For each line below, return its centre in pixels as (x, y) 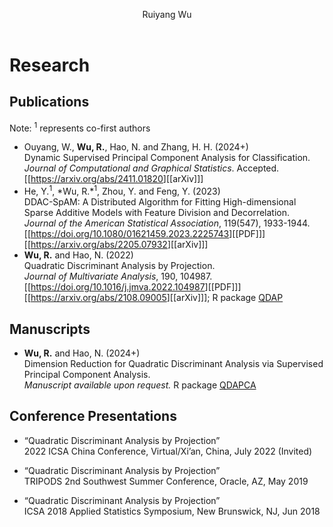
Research (50, 65)
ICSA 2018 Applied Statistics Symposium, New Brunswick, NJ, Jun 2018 (172, 511)
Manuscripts (50, 329)
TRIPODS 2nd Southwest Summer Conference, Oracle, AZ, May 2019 (166, 481)
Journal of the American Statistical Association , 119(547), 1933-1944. (167, 223)
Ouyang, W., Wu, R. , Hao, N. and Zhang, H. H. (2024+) (136, 147)
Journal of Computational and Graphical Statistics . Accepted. (151, 168)
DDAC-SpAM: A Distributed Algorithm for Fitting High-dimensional (160, 202)
